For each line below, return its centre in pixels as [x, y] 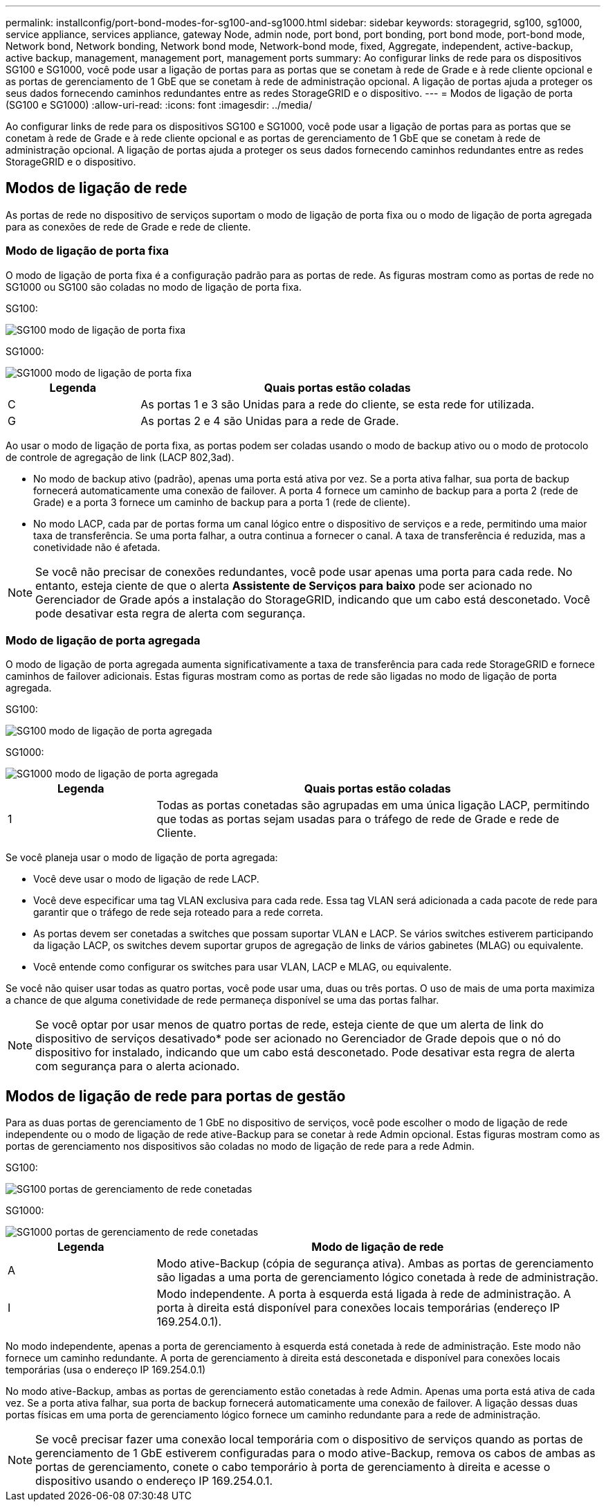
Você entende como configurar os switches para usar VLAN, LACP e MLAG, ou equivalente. [242, 967]
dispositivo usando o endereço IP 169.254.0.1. [154, 1481]
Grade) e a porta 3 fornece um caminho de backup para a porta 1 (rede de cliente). [222, 502]
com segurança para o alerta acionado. [138, 1066]
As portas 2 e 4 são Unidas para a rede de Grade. [270, 421]
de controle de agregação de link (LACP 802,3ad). [120, 457]
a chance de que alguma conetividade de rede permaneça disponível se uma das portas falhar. [222, 1000]
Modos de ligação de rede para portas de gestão [176, 1096]
